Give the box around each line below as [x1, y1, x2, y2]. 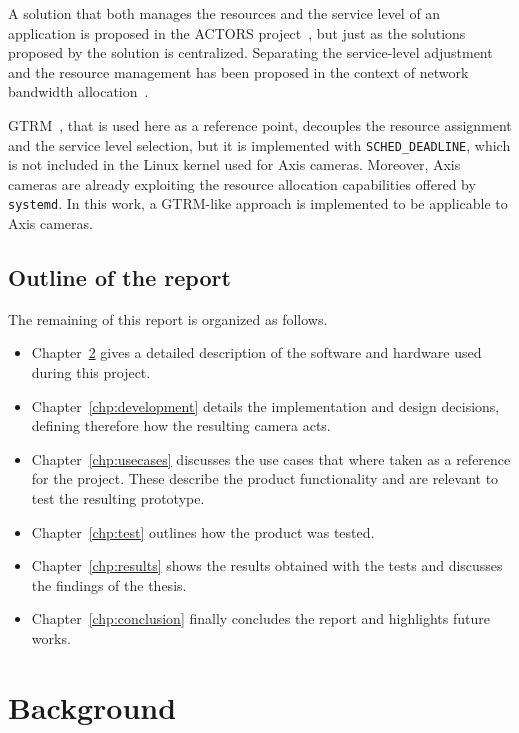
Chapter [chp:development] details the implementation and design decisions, [31, 395, 500, 416]
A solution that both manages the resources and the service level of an [8, 3, 441, 23]
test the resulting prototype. [31, 488, 205, 509]
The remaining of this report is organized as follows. [8, 308, 328, 329]
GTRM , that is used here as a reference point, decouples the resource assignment [8, 114, 512, 135]
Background [8, 686, 177, 727]
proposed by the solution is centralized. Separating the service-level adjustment [8, 42, 493, 63]
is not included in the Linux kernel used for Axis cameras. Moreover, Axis [8, 154, 461, 175]
